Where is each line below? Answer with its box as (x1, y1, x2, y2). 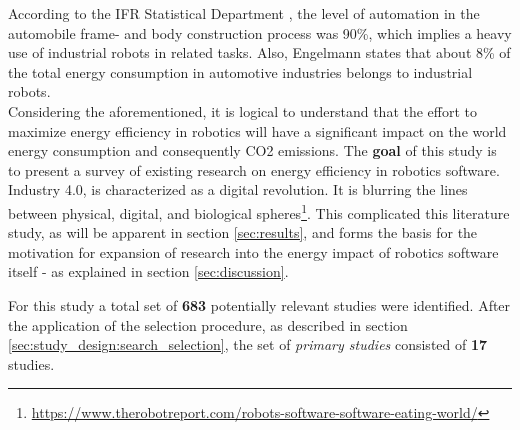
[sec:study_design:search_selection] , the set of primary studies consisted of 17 (8, 334, 488, 355)
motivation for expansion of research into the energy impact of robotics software (8, 241, 499, 262)
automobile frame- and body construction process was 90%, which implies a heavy (8, 22, 512, 43)
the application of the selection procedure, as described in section (8, 314, 408, 335)
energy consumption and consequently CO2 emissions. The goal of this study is (8, 140, 497, 161)
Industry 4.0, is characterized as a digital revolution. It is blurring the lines (8, 179, 468, 200)
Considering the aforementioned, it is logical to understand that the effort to (8, 100, 478, 121)
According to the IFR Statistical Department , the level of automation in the (8, 3, 480, 23)
